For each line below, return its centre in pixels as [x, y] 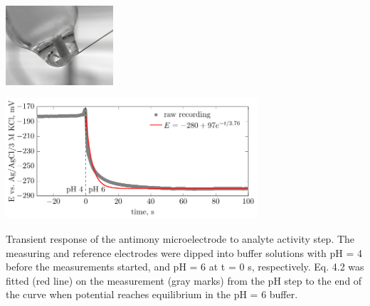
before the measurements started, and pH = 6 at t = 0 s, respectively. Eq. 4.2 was [185, 267]
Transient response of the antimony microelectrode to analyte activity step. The [180, 239]
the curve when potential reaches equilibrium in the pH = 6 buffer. [152, 294]
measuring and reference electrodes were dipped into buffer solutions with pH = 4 [184, 252]
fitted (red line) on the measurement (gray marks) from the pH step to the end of [184, 280]
